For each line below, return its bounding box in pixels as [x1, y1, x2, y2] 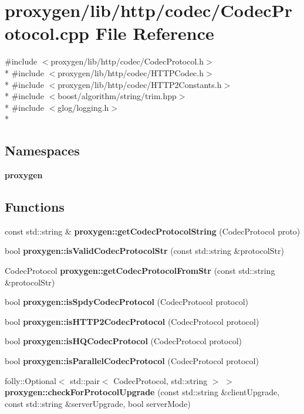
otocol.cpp [5, 21, 89, 45]
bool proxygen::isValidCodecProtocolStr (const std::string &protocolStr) [5, 245, 284, 257]
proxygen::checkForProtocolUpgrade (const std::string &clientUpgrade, [5, 386, 280, 398]
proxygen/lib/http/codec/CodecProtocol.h [50, 55, 204, 67]
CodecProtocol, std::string [113, 374, 208, 386]
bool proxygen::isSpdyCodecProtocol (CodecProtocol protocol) [5, 296, 249, 308]
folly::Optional [5, 374, 56, 386]
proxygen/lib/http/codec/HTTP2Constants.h [58, 78, 222, 90]
